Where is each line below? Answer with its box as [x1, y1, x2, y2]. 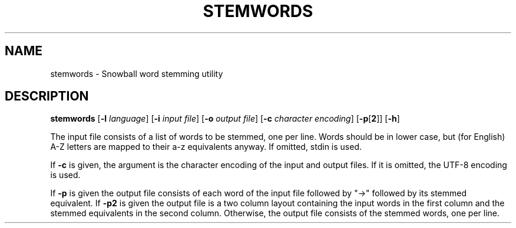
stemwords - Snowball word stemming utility [50, 68, 223, 79]
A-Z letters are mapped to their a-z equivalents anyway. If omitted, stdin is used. [50, 142, 362, 152]
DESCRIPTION [5, 89, 89, 104]
